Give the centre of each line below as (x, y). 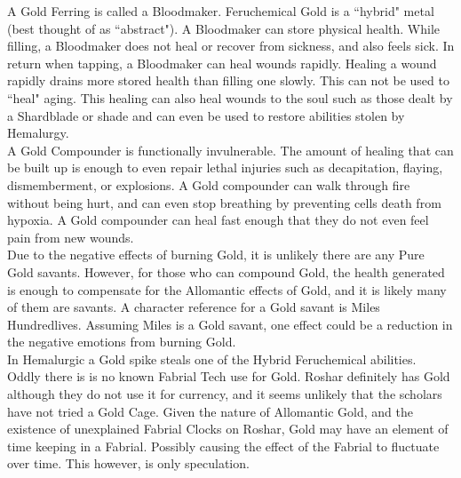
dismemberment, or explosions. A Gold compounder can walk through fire (209, 184)
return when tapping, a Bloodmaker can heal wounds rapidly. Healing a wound (222, 63)
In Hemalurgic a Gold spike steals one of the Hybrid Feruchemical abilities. (212, 358)
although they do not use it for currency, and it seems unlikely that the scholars (225, 394)
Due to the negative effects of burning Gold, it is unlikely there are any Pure (216, 255)
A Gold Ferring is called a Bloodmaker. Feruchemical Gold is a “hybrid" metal (221, 11)
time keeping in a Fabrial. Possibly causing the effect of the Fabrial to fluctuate (223, 446)
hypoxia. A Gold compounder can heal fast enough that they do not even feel (218, 220)
